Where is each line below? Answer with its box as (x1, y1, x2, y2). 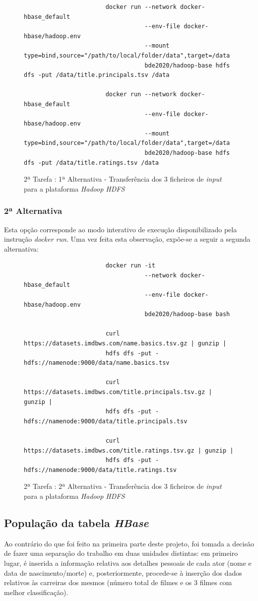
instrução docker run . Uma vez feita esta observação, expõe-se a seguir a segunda (4, 234, 251, 244)
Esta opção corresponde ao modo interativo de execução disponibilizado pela (4, 224, 237, 234)
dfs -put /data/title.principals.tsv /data (24, 71, 170, 79)
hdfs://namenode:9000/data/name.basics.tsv (24, 359, 170, 367)
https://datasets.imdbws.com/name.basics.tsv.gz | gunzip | (24, 340, 227, 347)
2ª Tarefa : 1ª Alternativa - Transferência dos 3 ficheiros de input (24, 174, 222, 184)
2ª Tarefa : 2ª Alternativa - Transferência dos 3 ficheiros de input (24, 481, 222, 491)
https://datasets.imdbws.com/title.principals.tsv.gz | (24, 389, 212, 396)
